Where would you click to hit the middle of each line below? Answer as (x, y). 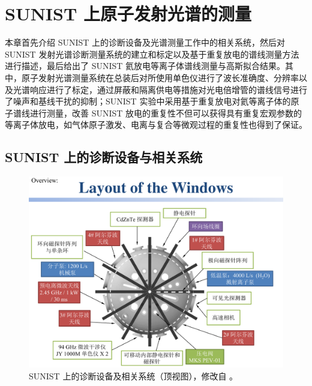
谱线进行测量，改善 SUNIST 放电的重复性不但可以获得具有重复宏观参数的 (157, 113)
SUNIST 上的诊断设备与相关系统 (104, 157)
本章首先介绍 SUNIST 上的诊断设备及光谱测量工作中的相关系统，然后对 (145, 42)
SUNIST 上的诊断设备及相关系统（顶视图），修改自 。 (133, 375)
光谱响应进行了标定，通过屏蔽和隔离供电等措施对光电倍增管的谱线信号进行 (160, 89)
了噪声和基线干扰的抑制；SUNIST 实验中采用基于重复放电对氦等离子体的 (148, 101)
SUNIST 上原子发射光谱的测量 (128, 14)
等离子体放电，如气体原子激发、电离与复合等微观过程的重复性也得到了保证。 (156, 125)
